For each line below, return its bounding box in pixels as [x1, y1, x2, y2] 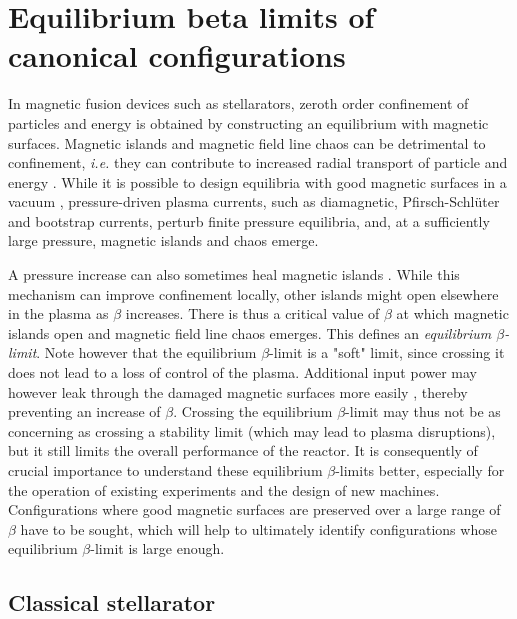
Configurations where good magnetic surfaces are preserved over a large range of [8, 499, 501, 520]
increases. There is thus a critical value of [125, 303, 380, 324]
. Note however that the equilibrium [36, 342, 257, 363]
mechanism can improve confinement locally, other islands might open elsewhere [8, 283, 499, 304]
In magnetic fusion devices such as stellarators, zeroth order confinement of [8, 93, 469, 114]
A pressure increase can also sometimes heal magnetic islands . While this [8, 264, 460, 285]
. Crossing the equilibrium [173, 401, 333, 422]
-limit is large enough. [90, 538, 225, 559]
